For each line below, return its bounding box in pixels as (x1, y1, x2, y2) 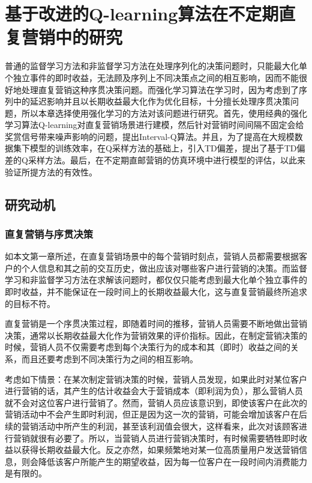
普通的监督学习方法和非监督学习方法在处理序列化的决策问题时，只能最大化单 (5, 59, 307, 72)
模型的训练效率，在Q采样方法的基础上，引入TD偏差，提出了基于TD (29, 142, 297, 154)
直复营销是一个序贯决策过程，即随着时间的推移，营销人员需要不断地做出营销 (5, 317, 307, 330)
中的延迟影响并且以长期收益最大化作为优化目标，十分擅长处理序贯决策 (13, 95, 290, 108)
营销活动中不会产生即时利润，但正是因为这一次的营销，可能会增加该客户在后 (5, 408, 307, 421)
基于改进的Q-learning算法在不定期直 (5, 1, 296, 26)
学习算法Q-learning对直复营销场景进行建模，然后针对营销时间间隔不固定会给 (5, 118, 304, 131)
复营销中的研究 (5, 25, 123, 49)
